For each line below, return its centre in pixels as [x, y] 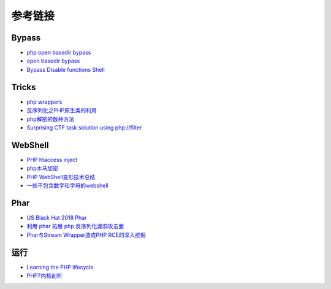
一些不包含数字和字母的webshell [67, 185]
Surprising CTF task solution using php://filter [84, 127]
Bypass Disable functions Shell [66, 69]
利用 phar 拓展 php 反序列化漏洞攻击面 [75, 226]
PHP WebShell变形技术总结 [61, 177]
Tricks [24, 87]
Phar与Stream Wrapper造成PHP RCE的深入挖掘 [86, 235]
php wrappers [44, 102]
